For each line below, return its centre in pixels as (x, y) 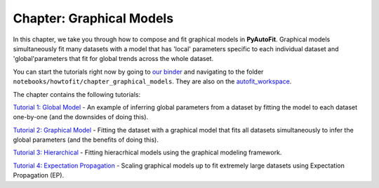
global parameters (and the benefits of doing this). (86, 140)
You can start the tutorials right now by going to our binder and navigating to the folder (138, 72)
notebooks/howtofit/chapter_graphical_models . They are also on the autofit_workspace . (152, 81)
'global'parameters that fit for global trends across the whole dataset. (113, 59)
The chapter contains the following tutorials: (77, 94)
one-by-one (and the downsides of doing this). (81, 117)
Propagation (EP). (39, 175)
